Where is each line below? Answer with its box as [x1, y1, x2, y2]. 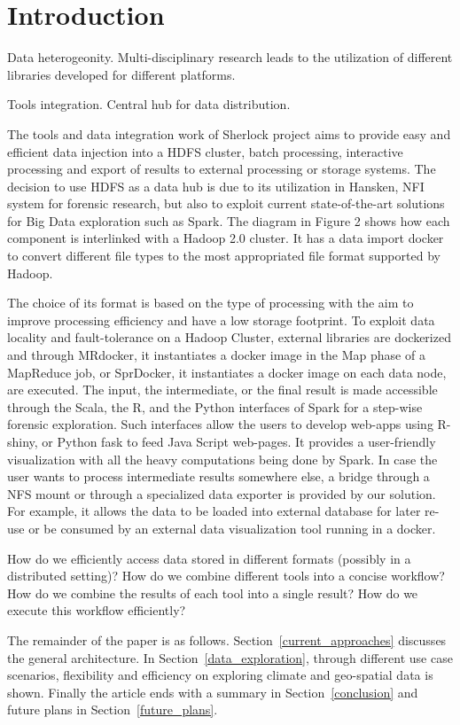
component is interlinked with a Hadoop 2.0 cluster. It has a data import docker [7, 229, 444, 247]
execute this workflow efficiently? [7, 601, 186, 620]
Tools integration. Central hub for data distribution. [7, 95, 291, 113]
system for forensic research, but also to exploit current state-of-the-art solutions [7, 194, 445, 213]
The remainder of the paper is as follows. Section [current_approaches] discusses [7, 630, 447, 649]
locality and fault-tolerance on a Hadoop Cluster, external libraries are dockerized [7, 328, 451, 347]
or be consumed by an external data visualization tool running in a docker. [28, 518, 436, 537]
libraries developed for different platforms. [7, 65, 236, 83]
